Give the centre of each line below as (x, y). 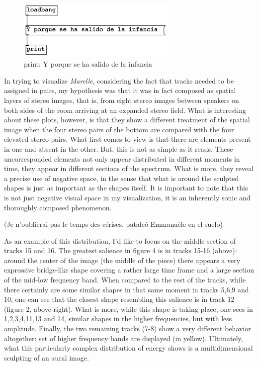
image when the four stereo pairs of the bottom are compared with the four (119, 129)
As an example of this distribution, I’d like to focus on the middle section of (120, 240)
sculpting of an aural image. (46, 357)
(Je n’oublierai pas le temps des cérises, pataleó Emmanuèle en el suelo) (113, 224)
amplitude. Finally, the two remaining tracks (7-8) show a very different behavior (128, 328)
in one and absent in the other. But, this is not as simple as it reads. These (119, 148)
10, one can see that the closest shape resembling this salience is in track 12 (119, 299)
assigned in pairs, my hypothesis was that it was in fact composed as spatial (120, 90)
